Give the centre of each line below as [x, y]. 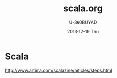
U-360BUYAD [83, 22]
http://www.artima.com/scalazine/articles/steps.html [58, 70]
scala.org [83, 9]
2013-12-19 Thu [83, 31]
